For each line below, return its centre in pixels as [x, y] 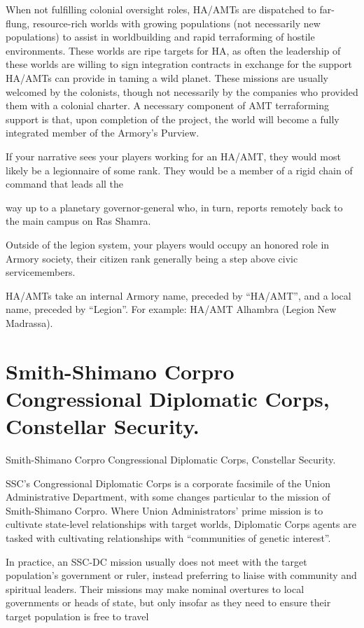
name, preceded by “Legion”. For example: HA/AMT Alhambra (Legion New [171, 309]
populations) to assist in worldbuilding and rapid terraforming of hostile [160, 37]
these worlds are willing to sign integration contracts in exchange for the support [179, 64]
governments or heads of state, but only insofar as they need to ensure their [168, 602]
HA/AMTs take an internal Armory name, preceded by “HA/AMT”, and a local [178, 295]
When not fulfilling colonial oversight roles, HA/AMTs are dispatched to [161, 9]
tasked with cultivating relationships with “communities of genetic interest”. [168, 537]
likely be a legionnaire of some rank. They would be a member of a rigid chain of [179, 170]
